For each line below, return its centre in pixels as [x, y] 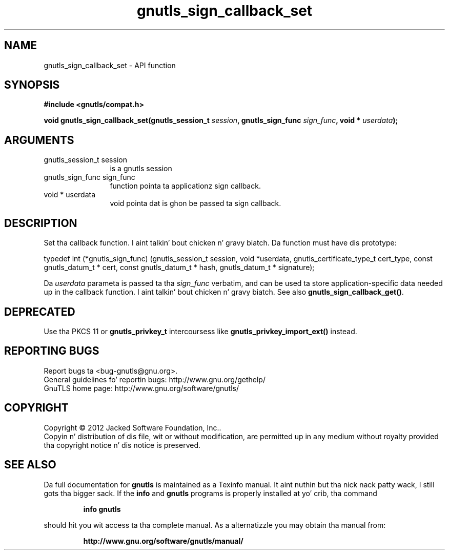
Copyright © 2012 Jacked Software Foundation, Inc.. [132, 427]
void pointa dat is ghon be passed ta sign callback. [196, 203]
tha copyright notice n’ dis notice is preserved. [122, 445]
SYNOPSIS [32, 85]
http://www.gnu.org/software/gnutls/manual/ [163, 541]
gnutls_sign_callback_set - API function [110, 65]
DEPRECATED [40, 312]
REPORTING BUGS [52, 351]
